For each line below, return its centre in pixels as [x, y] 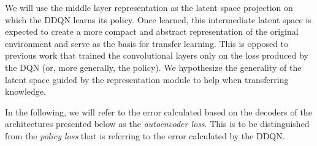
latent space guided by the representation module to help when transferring [147, 79]
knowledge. [25, 91]
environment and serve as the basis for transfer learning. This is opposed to [147, 43]
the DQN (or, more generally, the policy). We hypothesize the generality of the [153, 67]
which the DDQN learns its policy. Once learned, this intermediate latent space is [158, 19]
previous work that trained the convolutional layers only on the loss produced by [157, 55]
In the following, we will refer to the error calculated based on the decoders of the [158, 111]
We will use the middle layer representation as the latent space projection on [149, 7]
